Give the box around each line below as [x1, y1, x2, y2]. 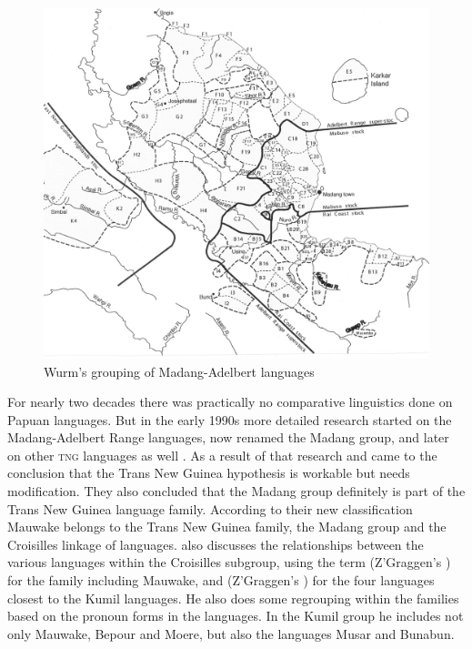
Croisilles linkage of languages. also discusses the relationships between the [7, 534, 424, 553]
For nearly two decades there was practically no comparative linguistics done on [7, 392, 453, 411]
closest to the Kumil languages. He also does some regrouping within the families [7, 588, 459, 607]
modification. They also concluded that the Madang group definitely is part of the [7, 482, 466, 501]
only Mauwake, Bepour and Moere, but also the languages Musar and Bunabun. [7, 624, 455, 643]
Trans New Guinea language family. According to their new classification [7, 499, 413, 518]
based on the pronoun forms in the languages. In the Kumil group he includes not [7, 606, 464, 625]
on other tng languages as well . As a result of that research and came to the [7, 445, 437, 464]
